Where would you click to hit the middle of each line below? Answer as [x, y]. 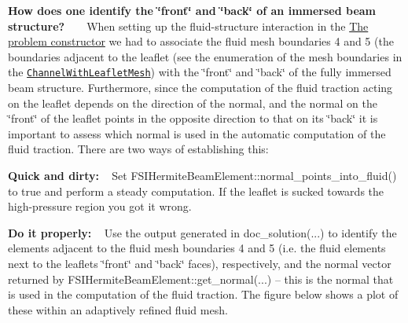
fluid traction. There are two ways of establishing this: [138, 149]
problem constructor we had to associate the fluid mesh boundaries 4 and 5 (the [201, 41]
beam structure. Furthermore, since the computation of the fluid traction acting [200, 88]
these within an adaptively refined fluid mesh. [118, 309]
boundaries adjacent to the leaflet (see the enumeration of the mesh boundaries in [205, 56]
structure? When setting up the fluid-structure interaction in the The [188, 26]
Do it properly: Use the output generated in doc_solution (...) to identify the [202, 232]
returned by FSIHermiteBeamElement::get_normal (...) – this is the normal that [201, 279]
